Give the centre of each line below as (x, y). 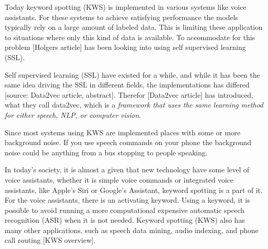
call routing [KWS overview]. (50, 240)
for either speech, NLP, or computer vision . (73, 114)
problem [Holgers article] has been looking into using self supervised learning (125, 47)
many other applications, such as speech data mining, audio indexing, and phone (132, 230)
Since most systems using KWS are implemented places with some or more (123, 132)
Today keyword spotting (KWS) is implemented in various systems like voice (126, 7)
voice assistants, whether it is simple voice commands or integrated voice (119, 179)
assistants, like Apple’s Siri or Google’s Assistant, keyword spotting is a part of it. (134, 190)
